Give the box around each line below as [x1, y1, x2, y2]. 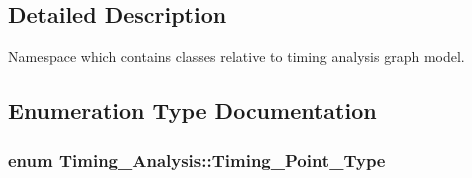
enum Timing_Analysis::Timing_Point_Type [8, 147, 386, 172]
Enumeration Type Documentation [8, 95, 377, 126]
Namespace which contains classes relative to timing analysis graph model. [8, 46, 465, 67]
